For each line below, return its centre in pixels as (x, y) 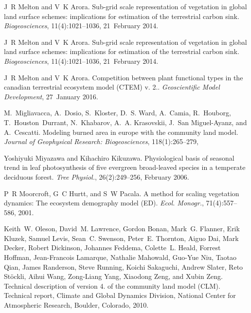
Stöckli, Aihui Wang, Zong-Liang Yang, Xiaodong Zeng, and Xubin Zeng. (113, 276)
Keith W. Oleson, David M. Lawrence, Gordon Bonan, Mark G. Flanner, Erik (122, 229)
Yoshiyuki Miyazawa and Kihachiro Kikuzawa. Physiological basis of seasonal (119, 157)
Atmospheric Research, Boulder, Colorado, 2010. (76, 305)
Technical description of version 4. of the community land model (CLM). (112, 285)
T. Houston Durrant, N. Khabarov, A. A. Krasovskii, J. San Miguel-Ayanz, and (125, 122)
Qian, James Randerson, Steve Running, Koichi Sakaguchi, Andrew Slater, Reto (124, 267)
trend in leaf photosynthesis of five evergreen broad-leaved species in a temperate (125, 167)
